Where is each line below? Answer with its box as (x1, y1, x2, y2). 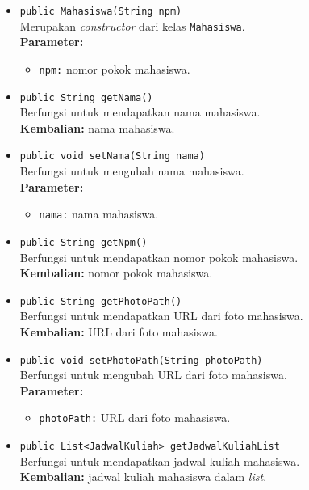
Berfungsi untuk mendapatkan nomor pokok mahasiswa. (19, 248, 299, 265)
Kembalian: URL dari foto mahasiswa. (19, 323, 218, 340)
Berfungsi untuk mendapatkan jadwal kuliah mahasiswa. (19, 452, 300, 469)
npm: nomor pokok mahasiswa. (39, 60, 190, 77)
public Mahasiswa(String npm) (19, 6, 182, 17)
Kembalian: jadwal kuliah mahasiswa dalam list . (19, 468, 267, 485)
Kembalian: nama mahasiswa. (19, 119, 175, 136)
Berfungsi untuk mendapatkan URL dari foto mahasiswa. (19, 307, 303, 324)
